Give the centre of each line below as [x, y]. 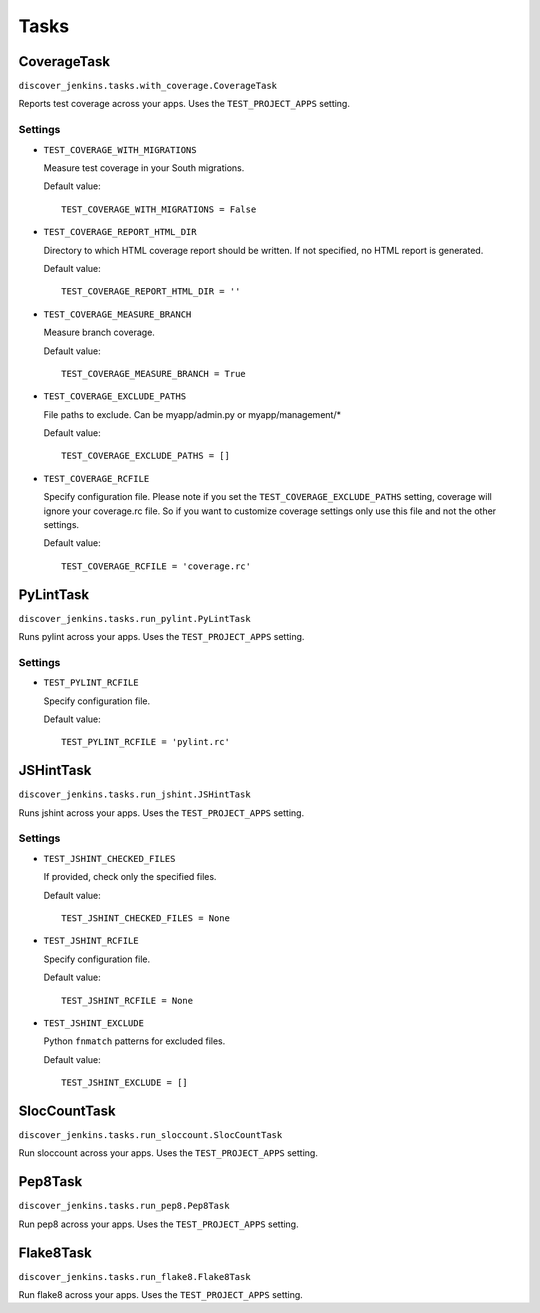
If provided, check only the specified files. [130, 877]
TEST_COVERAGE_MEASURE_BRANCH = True [154, 373]
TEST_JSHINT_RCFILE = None [127, 1000]
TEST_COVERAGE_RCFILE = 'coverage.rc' [156, 566]
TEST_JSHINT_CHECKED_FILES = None [145, 918]
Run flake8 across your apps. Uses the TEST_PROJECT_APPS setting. [161, 1295]
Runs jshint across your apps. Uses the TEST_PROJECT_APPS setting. [161, 812]
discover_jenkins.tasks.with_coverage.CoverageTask [148, 86]
